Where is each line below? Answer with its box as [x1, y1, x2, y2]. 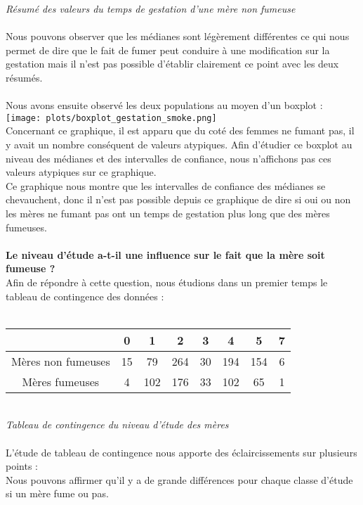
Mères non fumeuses [11, 352, 110, 369]
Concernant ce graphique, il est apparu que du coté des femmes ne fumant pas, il [6, 123, 355, 138]
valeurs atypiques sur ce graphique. [6, 165, 157, 179]
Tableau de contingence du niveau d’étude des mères [6, 417, 229, 432]
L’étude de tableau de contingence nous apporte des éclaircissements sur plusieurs [6, 445, 357, 459]
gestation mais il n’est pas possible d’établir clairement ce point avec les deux [6, 56, 339, 71]
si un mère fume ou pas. [6, 486, 109, 501]
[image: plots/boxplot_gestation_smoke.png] [6, 113, 217, 123]
